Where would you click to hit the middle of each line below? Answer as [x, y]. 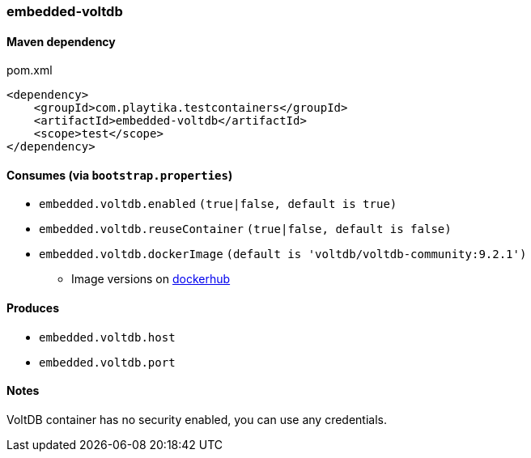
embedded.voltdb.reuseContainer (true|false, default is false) [245, 229]
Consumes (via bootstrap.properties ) [120, 175]
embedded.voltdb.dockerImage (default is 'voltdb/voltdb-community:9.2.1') [283, 254]
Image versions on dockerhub [151, 279]
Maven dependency [61, 41]
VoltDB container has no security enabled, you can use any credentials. [197, 419]
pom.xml [30, 70]
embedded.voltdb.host [107, 337]
